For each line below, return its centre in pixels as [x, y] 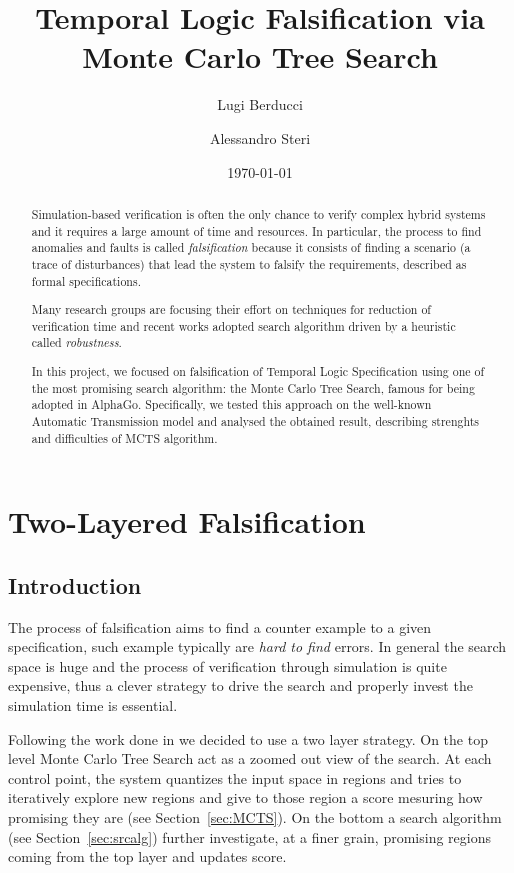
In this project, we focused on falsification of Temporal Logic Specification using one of [258, 370]
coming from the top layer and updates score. [147, 856]
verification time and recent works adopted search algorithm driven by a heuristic [243, 325]
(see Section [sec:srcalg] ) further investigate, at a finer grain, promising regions [249, 836]
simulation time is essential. [93, 704]
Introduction [75, 584]
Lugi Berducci [260, 104]
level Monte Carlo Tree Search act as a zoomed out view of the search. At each [250, 758]
